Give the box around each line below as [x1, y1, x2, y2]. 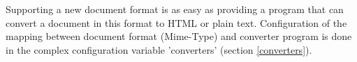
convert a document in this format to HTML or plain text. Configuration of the [6, 15, 347, 30]
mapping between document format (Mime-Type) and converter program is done [6, 29, 352, 43]
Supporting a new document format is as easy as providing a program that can [6, 2, 344, 16]
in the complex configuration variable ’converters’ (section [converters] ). [6, 42, 312, 56]
